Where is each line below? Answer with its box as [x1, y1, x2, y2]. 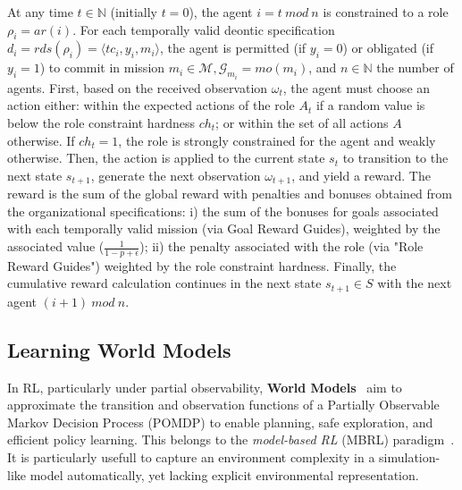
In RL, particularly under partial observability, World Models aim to [7, 377, 402, 396]
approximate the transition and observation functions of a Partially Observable [7, 395, 440, 414]
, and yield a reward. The [291, 165, 431, 184]
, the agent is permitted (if [160, 38, 307, 57]
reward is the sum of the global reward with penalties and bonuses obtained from [7, 184, 452, 203]
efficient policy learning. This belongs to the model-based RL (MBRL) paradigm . [7, 430, 455, 449]
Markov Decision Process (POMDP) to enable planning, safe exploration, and [7, 412, 433, 431]
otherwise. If [7, 131, 75, 149]
